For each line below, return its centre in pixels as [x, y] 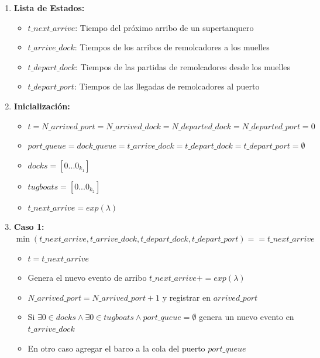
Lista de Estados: [49, 8]
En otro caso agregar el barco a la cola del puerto [116, 348]
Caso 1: [29, 227]
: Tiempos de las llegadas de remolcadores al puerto [167, 86]
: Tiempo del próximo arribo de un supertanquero [164, 27]
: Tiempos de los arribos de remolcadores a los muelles [172, 47]
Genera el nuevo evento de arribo [87, 278]
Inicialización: [42, 106]
